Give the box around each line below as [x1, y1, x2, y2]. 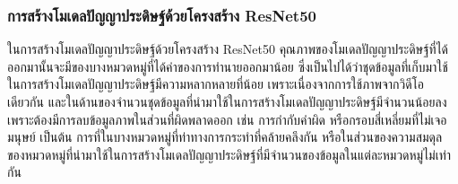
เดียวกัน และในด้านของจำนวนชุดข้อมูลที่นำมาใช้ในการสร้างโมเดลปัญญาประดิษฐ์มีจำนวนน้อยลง [7, 92, 447, 110]
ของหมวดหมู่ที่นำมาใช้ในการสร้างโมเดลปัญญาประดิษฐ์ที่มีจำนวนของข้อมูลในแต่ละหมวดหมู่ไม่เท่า [7, 145, 452, 163]
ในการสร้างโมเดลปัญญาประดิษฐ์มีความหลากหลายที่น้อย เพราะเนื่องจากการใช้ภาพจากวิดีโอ [7, 74, 425, 93]
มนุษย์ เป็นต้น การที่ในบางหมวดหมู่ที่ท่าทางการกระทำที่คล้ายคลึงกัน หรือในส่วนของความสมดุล [7, 127, 443, 146]
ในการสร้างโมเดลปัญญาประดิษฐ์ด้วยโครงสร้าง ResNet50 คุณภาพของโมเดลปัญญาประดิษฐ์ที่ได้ [7, 39, 449, 58]
